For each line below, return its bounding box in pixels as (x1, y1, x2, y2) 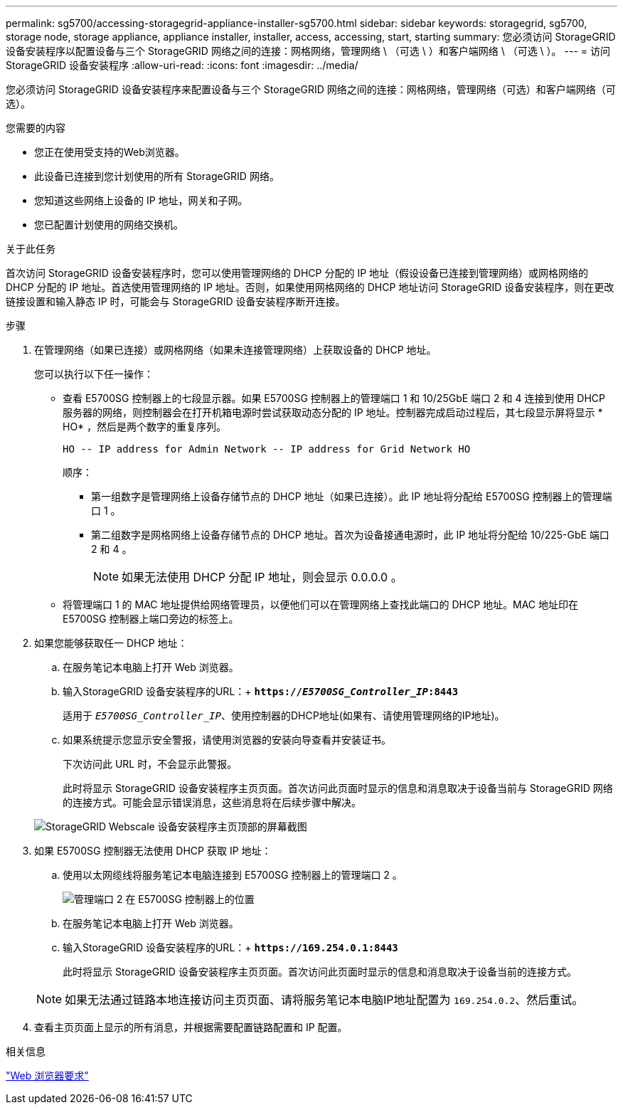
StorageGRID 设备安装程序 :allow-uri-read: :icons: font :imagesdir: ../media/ (6, 59, 358, 71)
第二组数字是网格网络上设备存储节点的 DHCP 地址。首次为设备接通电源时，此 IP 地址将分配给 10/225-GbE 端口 (91, 529, 609, 541)
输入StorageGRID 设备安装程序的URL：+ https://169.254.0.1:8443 (63, 941, 398, 953)
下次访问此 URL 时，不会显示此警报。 (63, 758, 238, 770)
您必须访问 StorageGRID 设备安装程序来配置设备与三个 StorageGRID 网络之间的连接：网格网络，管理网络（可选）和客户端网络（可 (6, 83, 616, 95)
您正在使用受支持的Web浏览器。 (34, 146, 185, 158)
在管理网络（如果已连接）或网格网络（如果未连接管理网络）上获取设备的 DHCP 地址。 (34, 344, 437, 356)
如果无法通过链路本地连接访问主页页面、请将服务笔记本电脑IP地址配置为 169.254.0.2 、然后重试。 (65, 993, 584, 1007)
